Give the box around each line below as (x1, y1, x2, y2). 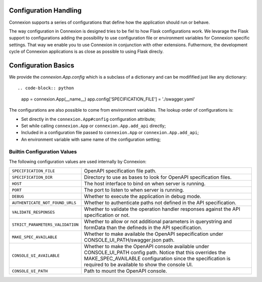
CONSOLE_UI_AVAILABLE (12, 253, 60, 258)
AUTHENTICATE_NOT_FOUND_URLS (12, 200, 77, 205)
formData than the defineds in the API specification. (84, 224, 202, 231)
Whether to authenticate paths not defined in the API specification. (84, 199, 237, 206)
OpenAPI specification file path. (84, 167, 157, 174)
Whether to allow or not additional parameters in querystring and (84, 218, 232, 225)
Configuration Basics (9, 61, 75, 69)
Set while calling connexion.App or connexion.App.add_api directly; (21, 123, 166, 129)
